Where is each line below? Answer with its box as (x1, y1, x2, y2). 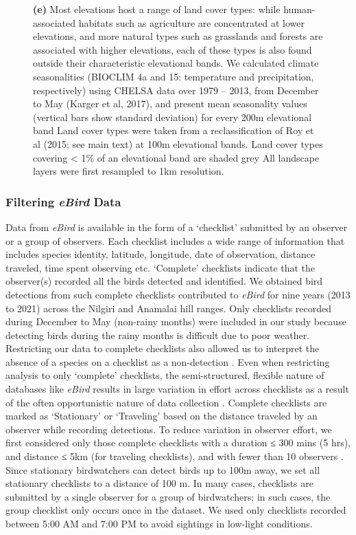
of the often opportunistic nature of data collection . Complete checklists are (5, 395, 327, 409)
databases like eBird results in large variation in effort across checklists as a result (5, 382, 349, 396)
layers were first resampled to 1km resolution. (33, 164, 224, 178)
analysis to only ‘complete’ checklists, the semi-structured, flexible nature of (5, 368, 324, 382)
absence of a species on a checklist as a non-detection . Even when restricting (5, 354, 330, 369)
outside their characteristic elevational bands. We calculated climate (33, 56, 319, 70)
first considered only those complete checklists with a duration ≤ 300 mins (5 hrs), (5, 435, 351, 450)
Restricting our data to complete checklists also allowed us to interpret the (5, 341, 320, 356)
